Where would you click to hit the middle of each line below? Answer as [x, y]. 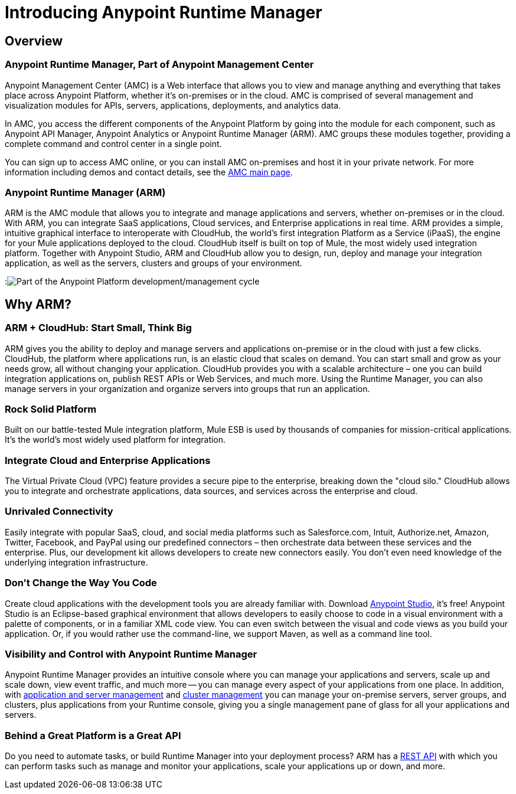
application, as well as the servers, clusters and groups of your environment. [154, 263]
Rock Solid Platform [51, 409]
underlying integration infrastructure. [76, 562]
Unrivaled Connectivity [59, 512]
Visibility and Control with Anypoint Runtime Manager [131, 654]
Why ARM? [38, 304]
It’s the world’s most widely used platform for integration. [115, 440]
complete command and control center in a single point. [113, 143]
